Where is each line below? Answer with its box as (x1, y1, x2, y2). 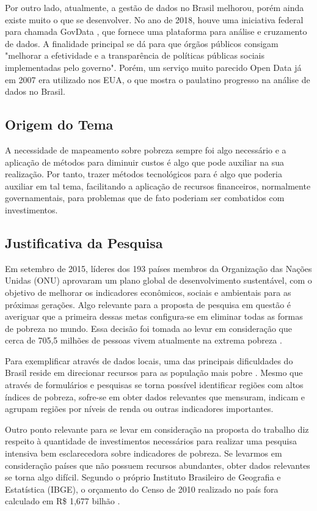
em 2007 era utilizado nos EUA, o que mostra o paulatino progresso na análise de (5, 73, 310, 86)
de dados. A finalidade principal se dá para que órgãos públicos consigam (5, 37, 279, 50)
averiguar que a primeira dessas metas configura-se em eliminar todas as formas (5, 310, 303, 323)
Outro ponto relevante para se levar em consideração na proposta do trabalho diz (5, 422, 309, 435)
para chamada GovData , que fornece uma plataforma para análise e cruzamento (5, 25, 307, 38)
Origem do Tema (5, 115, 114, 134)
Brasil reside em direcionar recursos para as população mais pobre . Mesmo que (5, 366, 303, 379)
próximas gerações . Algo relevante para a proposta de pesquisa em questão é (5, 298, 291, 311)
